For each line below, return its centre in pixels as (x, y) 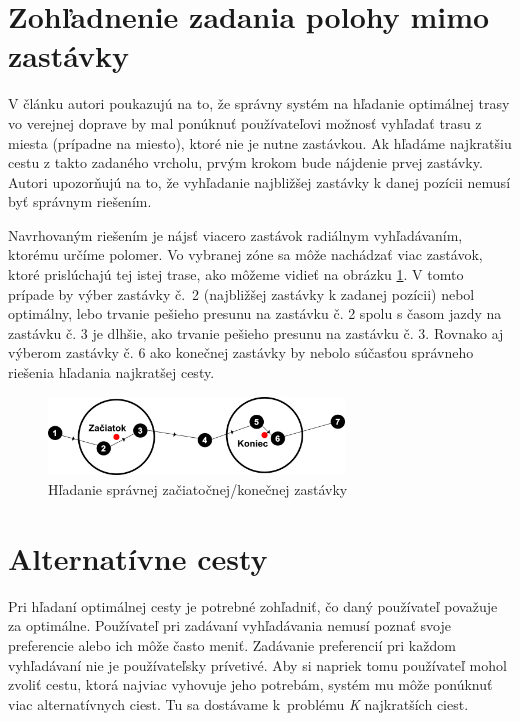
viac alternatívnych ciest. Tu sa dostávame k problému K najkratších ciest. (238, 703)
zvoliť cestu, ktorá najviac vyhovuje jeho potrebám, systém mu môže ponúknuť (250, 684)
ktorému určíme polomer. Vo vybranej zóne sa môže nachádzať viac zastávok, (245, 254)
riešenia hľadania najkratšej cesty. (111, 372)
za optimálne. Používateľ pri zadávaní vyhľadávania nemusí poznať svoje (229, 625)
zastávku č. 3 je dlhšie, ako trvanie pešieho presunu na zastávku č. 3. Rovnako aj (256, 332)
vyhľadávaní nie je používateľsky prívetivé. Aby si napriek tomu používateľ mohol (257, 664)
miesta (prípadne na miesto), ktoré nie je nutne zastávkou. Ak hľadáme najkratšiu (260, 142)
